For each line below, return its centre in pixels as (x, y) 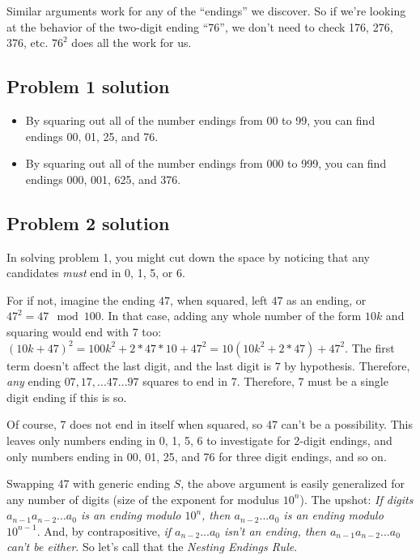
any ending (34, 381)
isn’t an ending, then (275, 530)
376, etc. (28, 43)
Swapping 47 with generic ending (88, 483)
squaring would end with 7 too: (84, 331)
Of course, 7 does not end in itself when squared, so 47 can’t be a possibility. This (210, 424)
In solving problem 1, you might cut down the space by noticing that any (188, 256)
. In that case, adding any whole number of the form (231, 316)
